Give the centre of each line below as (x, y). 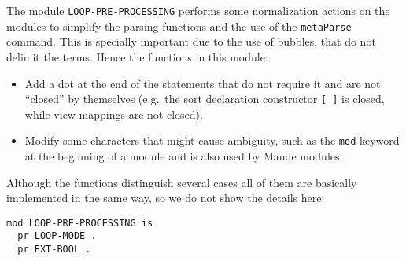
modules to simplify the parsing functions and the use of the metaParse (179, 26)
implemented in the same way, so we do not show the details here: (166, 198)
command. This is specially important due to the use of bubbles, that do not (191, 41)
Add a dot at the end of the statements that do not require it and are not (203, 83)
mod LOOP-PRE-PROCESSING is (80, 223)
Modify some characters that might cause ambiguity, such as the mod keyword (212, 140)
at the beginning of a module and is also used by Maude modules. (184, 156)
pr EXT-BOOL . (54, 250)
